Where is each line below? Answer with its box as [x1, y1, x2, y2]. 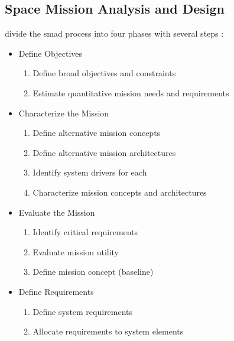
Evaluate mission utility [32, 245, 119, 258]
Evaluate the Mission [18, 206, 95, 218]
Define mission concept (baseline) [32, 265, 154, 278]
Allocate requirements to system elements [32, 325, 184, 337]
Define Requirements [18, 285, 94, 297]
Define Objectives [18, 47, 83, 59]
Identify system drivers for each [32, 166, 147, 178]
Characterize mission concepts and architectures [32, 186, 207, 198]
